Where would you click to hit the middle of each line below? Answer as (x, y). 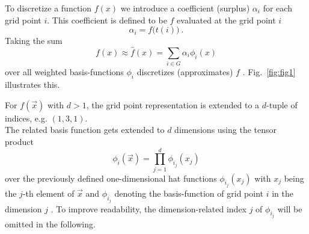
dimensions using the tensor (226, 130)
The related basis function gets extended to (85, 130)
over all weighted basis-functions (64, 72)
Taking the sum (34, 41)
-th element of (48, 193)
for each (277, 8)
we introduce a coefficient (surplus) (185, 8)
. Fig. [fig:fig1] (269, 72)
